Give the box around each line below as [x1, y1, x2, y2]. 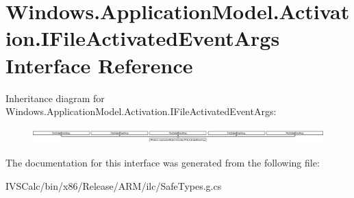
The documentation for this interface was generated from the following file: [5, 156, 320, 170]
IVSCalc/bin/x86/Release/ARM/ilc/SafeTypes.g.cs [5, 178, 222, 193]
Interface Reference [5, 51, 193, 79]
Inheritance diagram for [5, 90, 105, 105]
